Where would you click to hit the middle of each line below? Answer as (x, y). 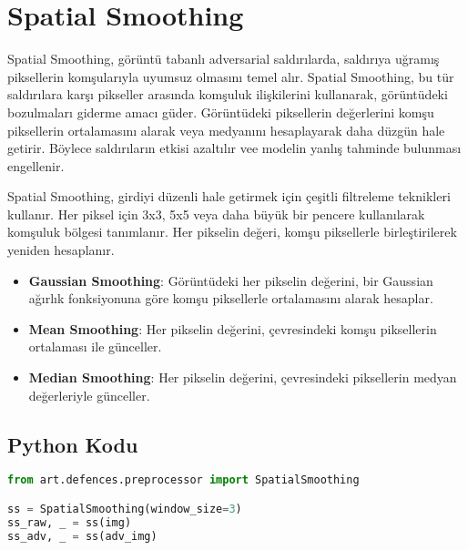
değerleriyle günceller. (89, 395)
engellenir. (36, 165)
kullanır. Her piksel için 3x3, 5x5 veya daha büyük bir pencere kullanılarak (216, 214)
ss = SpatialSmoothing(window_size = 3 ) (125, 509)
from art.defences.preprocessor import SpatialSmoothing (183, 480)
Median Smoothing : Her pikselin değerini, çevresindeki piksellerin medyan (243, 377)
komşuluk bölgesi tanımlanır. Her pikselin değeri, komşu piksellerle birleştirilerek (232, 232)
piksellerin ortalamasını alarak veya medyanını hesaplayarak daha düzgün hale (226, 130)
